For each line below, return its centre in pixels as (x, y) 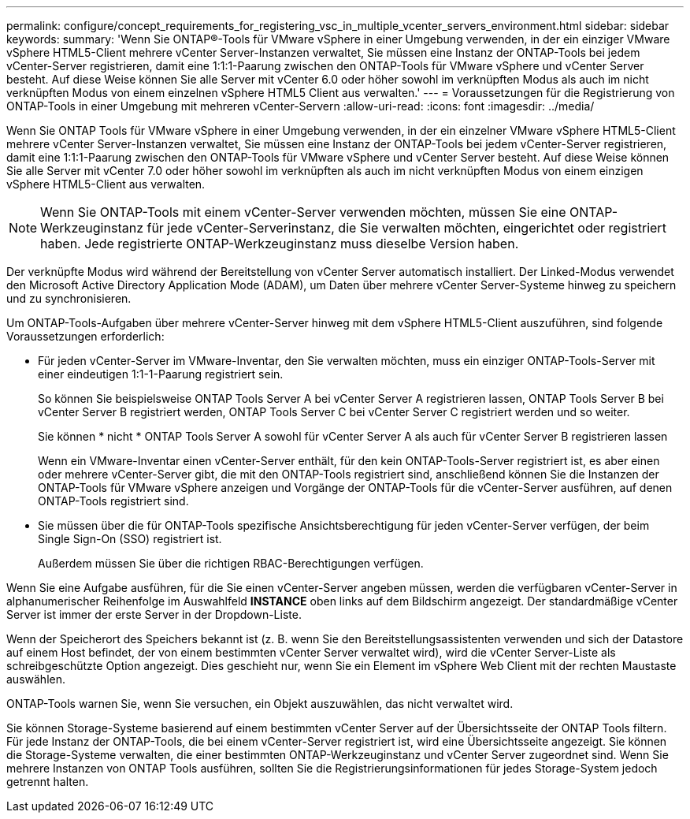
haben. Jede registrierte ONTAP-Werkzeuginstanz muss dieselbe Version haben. (280, 244)
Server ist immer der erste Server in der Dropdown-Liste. (154, 614)
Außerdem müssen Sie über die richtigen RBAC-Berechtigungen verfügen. (231, 563)
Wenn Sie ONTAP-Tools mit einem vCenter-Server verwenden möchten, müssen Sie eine (303, 212)
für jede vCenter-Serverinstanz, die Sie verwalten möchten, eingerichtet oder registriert (406, 228)
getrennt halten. (48, 782)
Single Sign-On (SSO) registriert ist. (130, 539)
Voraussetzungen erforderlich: (85, 336)
